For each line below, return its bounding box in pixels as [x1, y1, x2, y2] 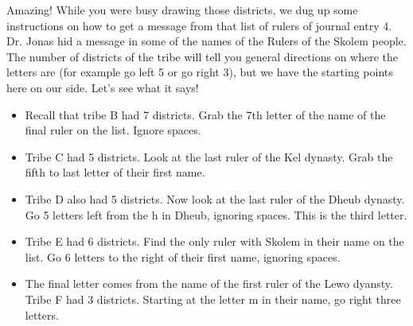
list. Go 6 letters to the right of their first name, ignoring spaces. [25, 248, 341, 265]
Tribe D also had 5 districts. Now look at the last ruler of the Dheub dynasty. [25, 190, 405, 207]
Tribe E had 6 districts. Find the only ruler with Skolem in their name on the [25, 233, 404, 250]
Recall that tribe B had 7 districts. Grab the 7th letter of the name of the [25, 106, 386, 122]
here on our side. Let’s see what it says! [6, 79, 199, 95]
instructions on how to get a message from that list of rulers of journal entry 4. [6, 17, 392, 33]
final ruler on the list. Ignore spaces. [25, 122, 201, 138]
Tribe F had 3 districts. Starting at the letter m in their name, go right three [25, 290, 401, 307]
